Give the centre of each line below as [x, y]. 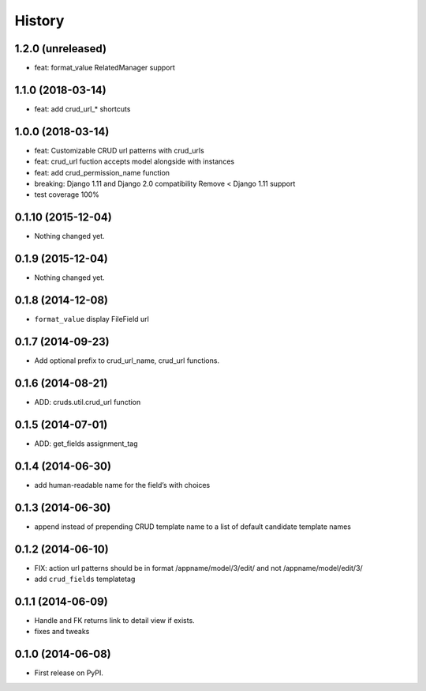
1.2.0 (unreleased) [60, 49]
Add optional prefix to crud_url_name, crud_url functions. [127, 361]
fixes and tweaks [62, 632]
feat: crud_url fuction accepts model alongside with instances [135, 161]
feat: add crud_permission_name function [102, 172]
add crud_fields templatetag [85, 579]
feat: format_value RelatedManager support [105, 68]
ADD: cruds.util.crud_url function [88, 402]
